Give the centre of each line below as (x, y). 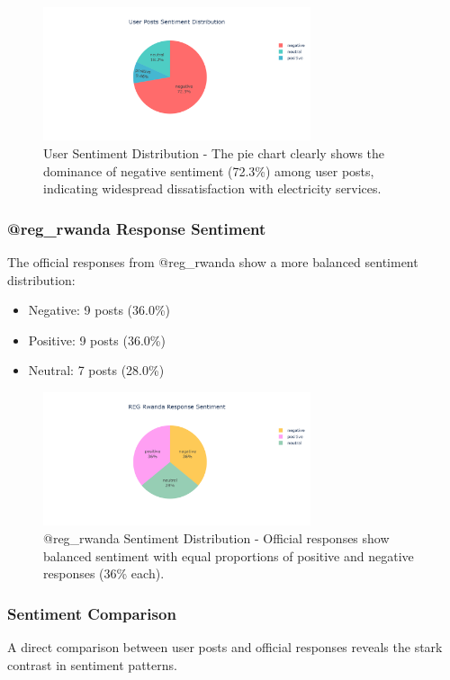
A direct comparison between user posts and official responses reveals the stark (225, 646)
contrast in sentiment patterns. (92, 664)
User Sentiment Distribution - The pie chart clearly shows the (214, 152)
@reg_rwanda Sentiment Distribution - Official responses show (216, 537)
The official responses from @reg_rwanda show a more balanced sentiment (213, 261)
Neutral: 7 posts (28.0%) (96, 370)
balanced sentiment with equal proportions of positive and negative (229, 555)
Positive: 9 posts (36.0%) (97, 340)
